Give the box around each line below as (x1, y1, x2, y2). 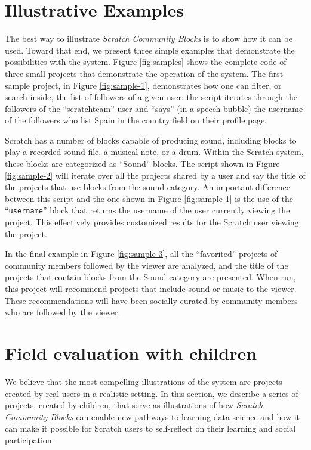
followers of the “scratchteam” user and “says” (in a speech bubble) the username (5, 102, 303, 114)
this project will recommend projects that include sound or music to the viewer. (5, 283, 297, 295)
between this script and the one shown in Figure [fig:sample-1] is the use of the (5, 192, 293, 204)
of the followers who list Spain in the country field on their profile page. (5, 114, 267, 126)
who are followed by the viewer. (5, 306, 121, 318)
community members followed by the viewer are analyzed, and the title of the (5, 259, 288, 271)
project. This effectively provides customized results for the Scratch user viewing (5, 216, 299, 228)
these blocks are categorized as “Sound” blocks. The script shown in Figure (5, 157, 280, 170)
